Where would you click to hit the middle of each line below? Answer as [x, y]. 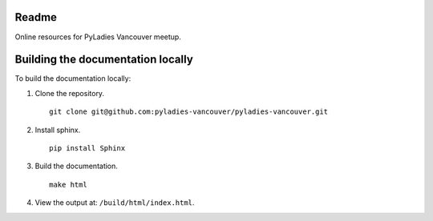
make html [68, 185]
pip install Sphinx [87, 148]
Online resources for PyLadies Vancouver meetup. [98, 37]
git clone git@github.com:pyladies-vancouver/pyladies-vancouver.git [189, 112]
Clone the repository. [69, 93]
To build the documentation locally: [73, 78]
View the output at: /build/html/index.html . [115, 203]
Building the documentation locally [104, 60]
